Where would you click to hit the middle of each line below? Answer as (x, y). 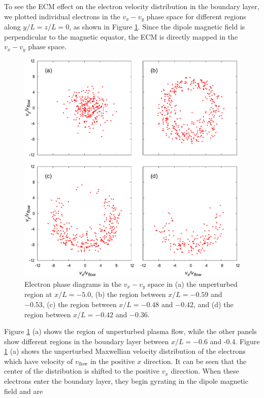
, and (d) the (213, 304)
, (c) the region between (79, 304)
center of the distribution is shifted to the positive (82, 371)
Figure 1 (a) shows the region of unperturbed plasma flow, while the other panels (130, 331)
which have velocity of (39, 361)
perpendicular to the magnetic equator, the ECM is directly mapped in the (121, 36)
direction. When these (205, 371)
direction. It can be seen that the (195, 361)
